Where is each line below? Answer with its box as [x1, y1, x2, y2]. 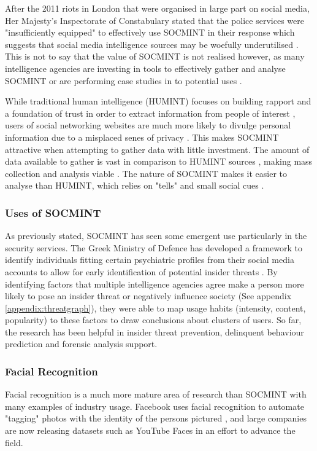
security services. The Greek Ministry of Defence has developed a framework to [5, 241, 303, 254]
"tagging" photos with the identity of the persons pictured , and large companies [5, 412, 307, 425]
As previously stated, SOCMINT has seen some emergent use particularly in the [5, 229, 307, 242]
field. [5, 436, 23, 449]
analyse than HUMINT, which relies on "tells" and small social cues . [5, 179, 264, 192]
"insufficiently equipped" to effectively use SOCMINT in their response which [5, 26, 295, 39]
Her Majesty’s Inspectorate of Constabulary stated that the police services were [5, 14, 304, 26]
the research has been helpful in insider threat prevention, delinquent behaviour [5, 325, 304, 338]
